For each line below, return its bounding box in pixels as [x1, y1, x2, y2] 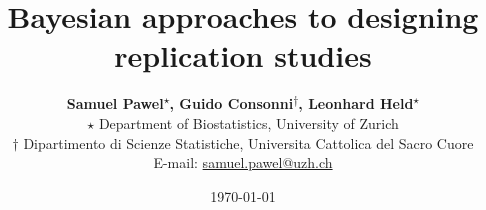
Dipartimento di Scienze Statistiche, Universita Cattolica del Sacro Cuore [23, 132, 474, 153]
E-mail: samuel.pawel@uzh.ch [153, 152, 333, 173]
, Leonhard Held [298, 93, 414, 114]
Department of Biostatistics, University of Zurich [98, 112, 399, 133]
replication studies [114, 35, 372, 76]
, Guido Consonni [169, 93, 294, 114]
